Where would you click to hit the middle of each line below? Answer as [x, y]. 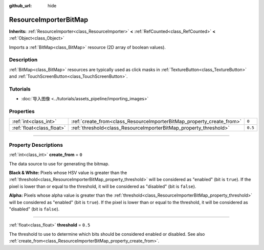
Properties [22, 112]
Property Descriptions [36, 145]
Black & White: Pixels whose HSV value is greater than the [68, 173]
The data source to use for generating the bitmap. [59, 163]
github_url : [20, 6]
